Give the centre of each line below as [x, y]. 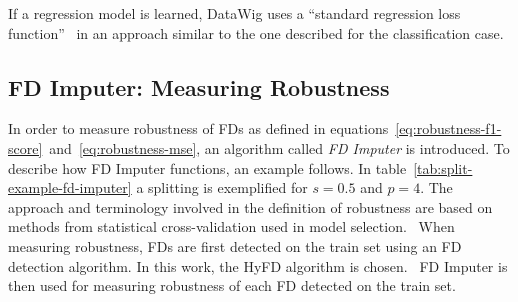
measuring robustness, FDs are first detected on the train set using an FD [235, 245]
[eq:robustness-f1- [448, 128]
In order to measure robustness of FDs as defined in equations [198, 128]
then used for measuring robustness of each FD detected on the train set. [232, 285]
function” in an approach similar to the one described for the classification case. [256, 32]
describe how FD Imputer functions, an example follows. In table [207, 167]
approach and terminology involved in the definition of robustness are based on [250, 206]
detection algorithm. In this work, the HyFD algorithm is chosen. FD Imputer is [258, 265]
